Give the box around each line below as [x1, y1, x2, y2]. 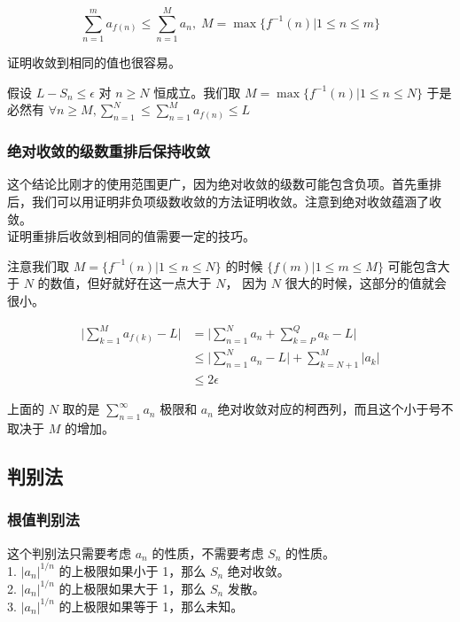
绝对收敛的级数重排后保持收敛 [7, 140, 211, 162]
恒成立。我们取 [153, 82, 241, 101]
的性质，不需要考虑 [152, 543, 264, 562]
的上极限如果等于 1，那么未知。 [58, 596, 244, 615]
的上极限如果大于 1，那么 [58, 579, 207, 597]
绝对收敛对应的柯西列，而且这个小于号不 [217, 400, 454, 418]
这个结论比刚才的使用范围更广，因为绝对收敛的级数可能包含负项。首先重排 [7, 175, 441, 193]
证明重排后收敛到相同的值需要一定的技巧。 [7, 227, 255, 245]
